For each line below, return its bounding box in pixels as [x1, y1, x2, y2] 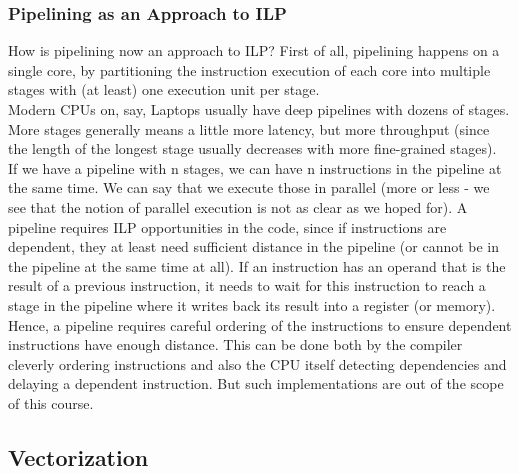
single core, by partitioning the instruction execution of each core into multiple [8, 59, 491, 80]
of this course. [8, 392, 94, 413]
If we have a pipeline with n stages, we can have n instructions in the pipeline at [8, 157, 502, 178]
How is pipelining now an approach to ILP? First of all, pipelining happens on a [8, 40, 500, 61]
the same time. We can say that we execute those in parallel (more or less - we [8, 177, 490, 198]
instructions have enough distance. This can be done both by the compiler [8, 334, 463, 355]
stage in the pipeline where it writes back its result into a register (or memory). [8, 294, 496, 315]
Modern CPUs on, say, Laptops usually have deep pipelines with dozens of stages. [8, 99, 510, 119]
